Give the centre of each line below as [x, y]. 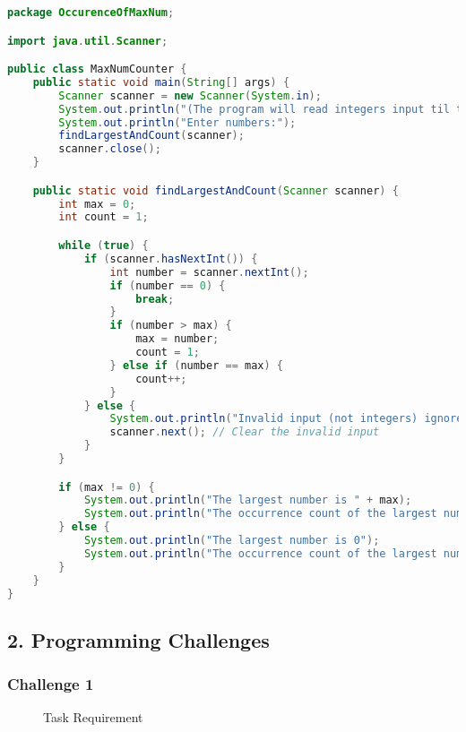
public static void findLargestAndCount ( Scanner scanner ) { [216, 190]
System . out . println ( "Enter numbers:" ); [177, 122]
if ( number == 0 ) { [168, 285]
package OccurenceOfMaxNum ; [91, 13]
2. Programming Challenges [138, 639]
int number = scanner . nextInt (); [209, 272]
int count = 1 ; [104, 217]
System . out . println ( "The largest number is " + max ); [248, 500]
